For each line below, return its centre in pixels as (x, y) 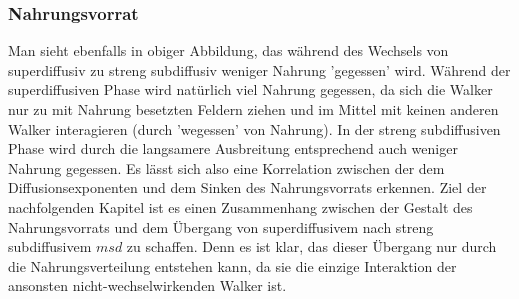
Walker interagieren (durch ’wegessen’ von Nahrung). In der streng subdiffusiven (254, 128)
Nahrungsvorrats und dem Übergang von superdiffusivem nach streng (221, 226)
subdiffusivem (50, 246)
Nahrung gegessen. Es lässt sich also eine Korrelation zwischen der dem (226, 167)
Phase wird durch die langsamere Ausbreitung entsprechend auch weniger (233, 148)
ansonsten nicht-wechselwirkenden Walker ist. (147, 285)
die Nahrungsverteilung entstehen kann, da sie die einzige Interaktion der (232, 265)
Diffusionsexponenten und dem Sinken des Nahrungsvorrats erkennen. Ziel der (247, 187)
